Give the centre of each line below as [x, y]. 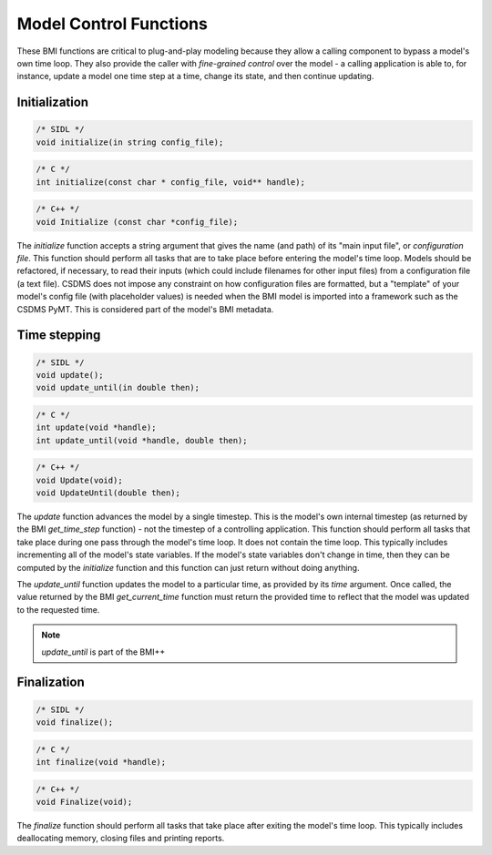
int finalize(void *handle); [101, 762]
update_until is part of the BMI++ [103, 652]
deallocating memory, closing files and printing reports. [121, 839]
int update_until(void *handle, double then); [142, 440]
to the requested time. [58, 609]
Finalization [51, 682]
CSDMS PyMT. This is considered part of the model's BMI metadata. [145, 309]
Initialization [53, 102]
